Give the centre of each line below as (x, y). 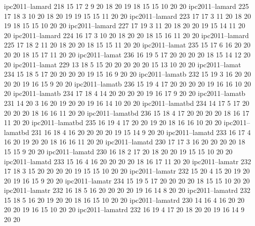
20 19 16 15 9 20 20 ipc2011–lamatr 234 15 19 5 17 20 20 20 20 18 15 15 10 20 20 (127, 180)
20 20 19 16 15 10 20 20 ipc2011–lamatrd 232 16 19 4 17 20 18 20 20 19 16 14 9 (124, 209)
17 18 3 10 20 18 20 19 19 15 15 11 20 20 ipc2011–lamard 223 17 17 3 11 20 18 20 (127, 16)
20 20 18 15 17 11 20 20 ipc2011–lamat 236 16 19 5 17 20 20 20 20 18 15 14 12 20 (127, 54)
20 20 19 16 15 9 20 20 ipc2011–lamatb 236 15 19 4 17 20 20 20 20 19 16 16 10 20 (127, 83)
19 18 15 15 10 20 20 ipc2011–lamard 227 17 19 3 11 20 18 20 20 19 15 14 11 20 (125, 25)
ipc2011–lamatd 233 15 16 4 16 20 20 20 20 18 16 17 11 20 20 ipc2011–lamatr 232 (128, 161)
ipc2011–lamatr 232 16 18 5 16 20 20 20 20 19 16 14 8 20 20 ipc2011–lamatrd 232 (127, 190)
